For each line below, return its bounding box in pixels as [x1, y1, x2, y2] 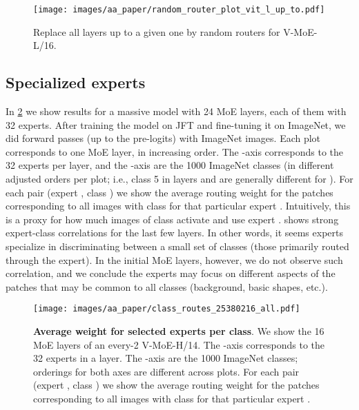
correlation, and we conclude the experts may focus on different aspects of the [6, 266, 336, 280]
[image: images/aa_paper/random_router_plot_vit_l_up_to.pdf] [33, 5, 325, 14]
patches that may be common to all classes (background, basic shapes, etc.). [6, 279, 328, 294]
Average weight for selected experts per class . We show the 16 [33, 324, 324, 338]
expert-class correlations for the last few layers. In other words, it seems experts [6, 225, 343, 240]
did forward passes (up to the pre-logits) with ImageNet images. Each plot [6, 131, 321, 145]
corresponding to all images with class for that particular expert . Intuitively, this [6, 198, 351, 213]
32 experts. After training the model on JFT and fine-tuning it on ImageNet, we [6, 117, 346, 132]
